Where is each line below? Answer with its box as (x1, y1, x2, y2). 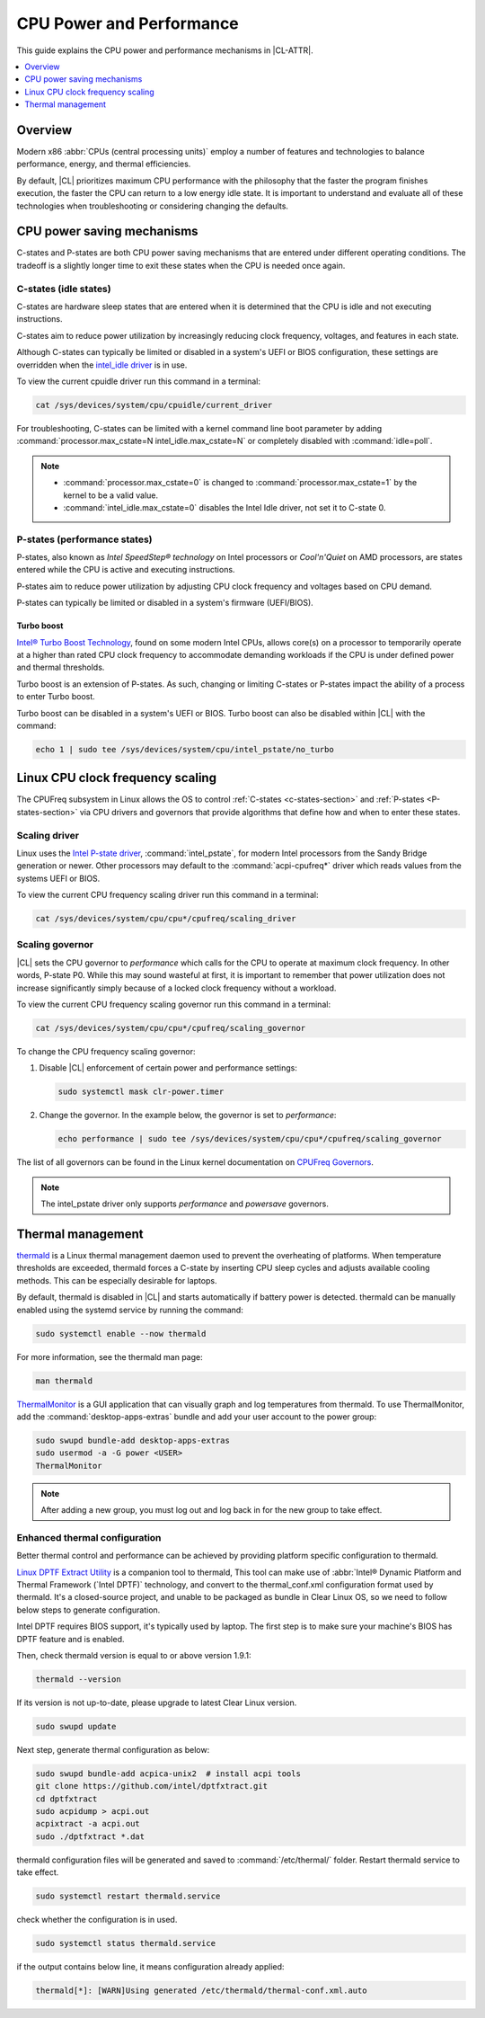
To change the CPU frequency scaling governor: (16, 1045, 196, 1056)
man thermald (35, 1375, 93, 1386)
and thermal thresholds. (16, 662, 105, 673)
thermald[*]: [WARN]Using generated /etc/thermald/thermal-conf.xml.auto (35, 1986, 367, 1996)
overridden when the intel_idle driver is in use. (16, 360, 188, 370)
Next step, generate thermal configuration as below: (16, 1744, 210, 1755)
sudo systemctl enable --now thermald (35, 1329, 207, 1338)
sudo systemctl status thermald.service (35, 1938, 216, 1949)
